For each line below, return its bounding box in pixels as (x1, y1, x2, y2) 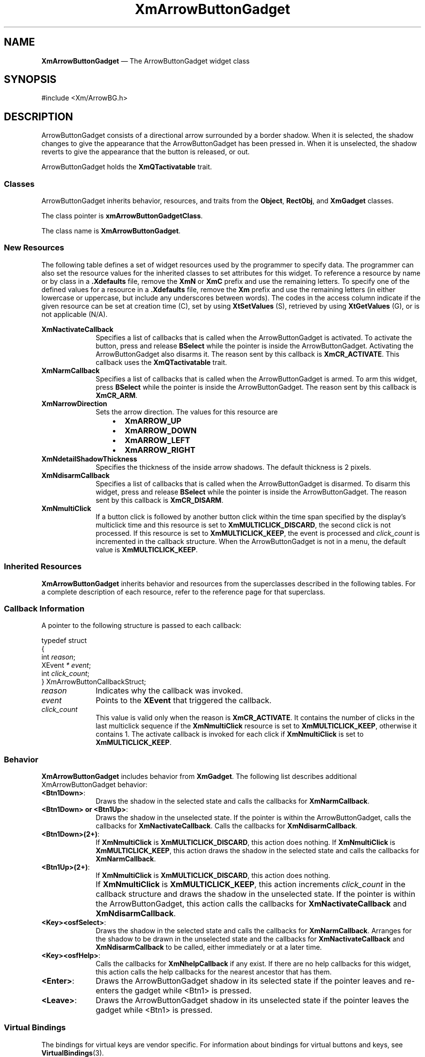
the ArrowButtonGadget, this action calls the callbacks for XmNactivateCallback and (96, 899, 407, 909)
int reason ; (41, 653, 76, 661)
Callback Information (4, 603, 85, 613)
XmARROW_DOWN (124, 425, 197, 435)
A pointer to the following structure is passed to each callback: (41, 621, 242, 630)
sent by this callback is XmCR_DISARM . (96, 495, 224, 504)
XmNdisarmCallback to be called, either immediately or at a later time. (96, 943, 322, 952)
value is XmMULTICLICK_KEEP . (96, 545, 198, 554)
